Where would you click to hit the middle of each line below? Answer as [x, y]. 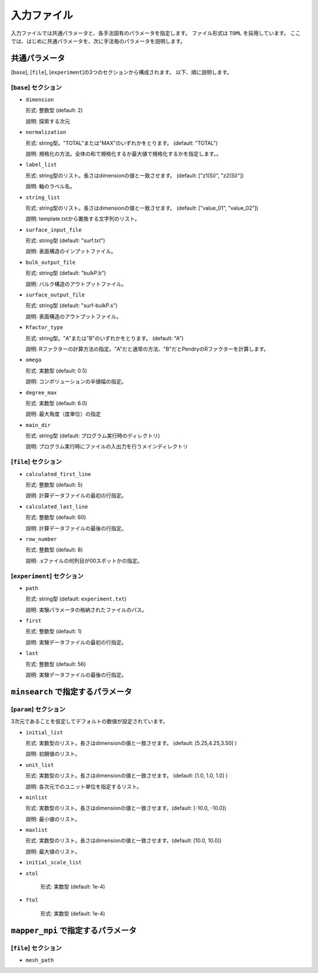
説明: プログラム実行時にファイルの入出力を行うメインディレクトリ [107, 446]
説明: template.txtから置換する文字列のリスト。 [83, 219]
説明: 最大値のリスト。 [53, 851]
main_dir [38, 425]
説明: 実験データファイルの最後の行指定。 [76, 675]
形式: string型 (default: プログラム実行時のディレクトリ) [93, 436]
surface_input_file [54, 230]
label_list [41, 165]
